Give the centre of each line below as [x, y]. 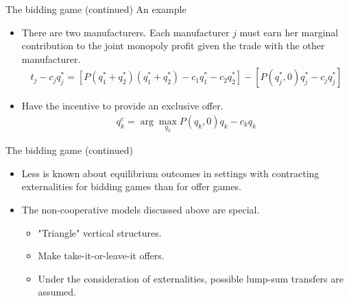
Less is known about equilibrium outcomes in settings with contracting [170, 173]
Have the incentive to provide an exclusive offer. [122, 106]
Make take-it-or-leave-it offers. [101, 256]
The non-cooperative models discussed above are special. [141, 209]
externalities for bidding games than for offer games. [131, 186]
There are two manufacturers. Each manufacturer [125, 32]
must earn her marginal [289, 32]
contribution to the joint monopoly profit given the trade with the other [173, 45]
